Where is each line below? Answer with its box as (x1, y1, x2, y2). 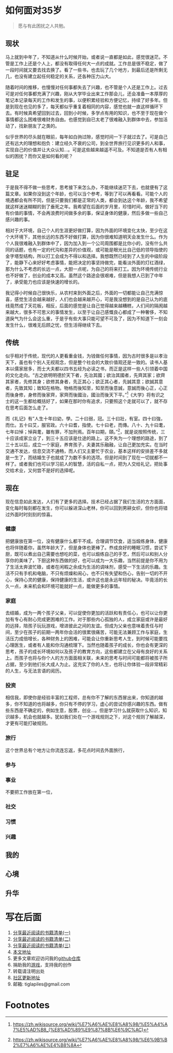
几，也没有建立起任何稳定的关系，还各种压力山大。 (5, 73, 114, 79)
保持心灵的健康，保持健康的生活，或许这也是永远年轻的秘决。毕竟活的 (14, 576, 163, 583)
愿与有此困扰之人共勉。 (18, 23, 68, 29)
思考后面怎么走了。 (9, 405, 50, 411)
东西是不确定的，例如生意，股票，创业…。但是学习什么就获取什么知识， (9, 707, 163, 713)
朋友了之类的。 (27, 122, 60, 129)
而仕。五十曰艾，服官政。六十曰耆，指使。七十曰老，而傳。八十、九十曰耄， (5, 422, 168, 428)
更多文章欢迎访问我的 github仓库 (12, 955, 81, 961)
